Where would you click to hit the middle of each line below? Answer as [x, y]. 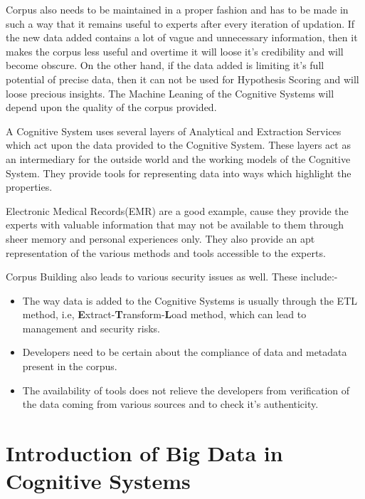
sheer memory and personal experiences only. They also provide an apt [160, 238]
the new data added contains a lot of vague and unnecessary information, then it [182, 37]
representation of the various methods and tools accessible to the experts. [166, 252]
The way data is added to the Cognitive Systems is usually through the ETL [190, 300]
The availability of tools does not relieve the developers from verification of [186, 390]
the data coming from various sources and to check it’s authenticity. [170, 404]
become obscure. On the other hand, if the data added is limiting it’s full [165, 65]
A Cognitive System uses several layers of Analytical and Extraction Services [174, 131]
